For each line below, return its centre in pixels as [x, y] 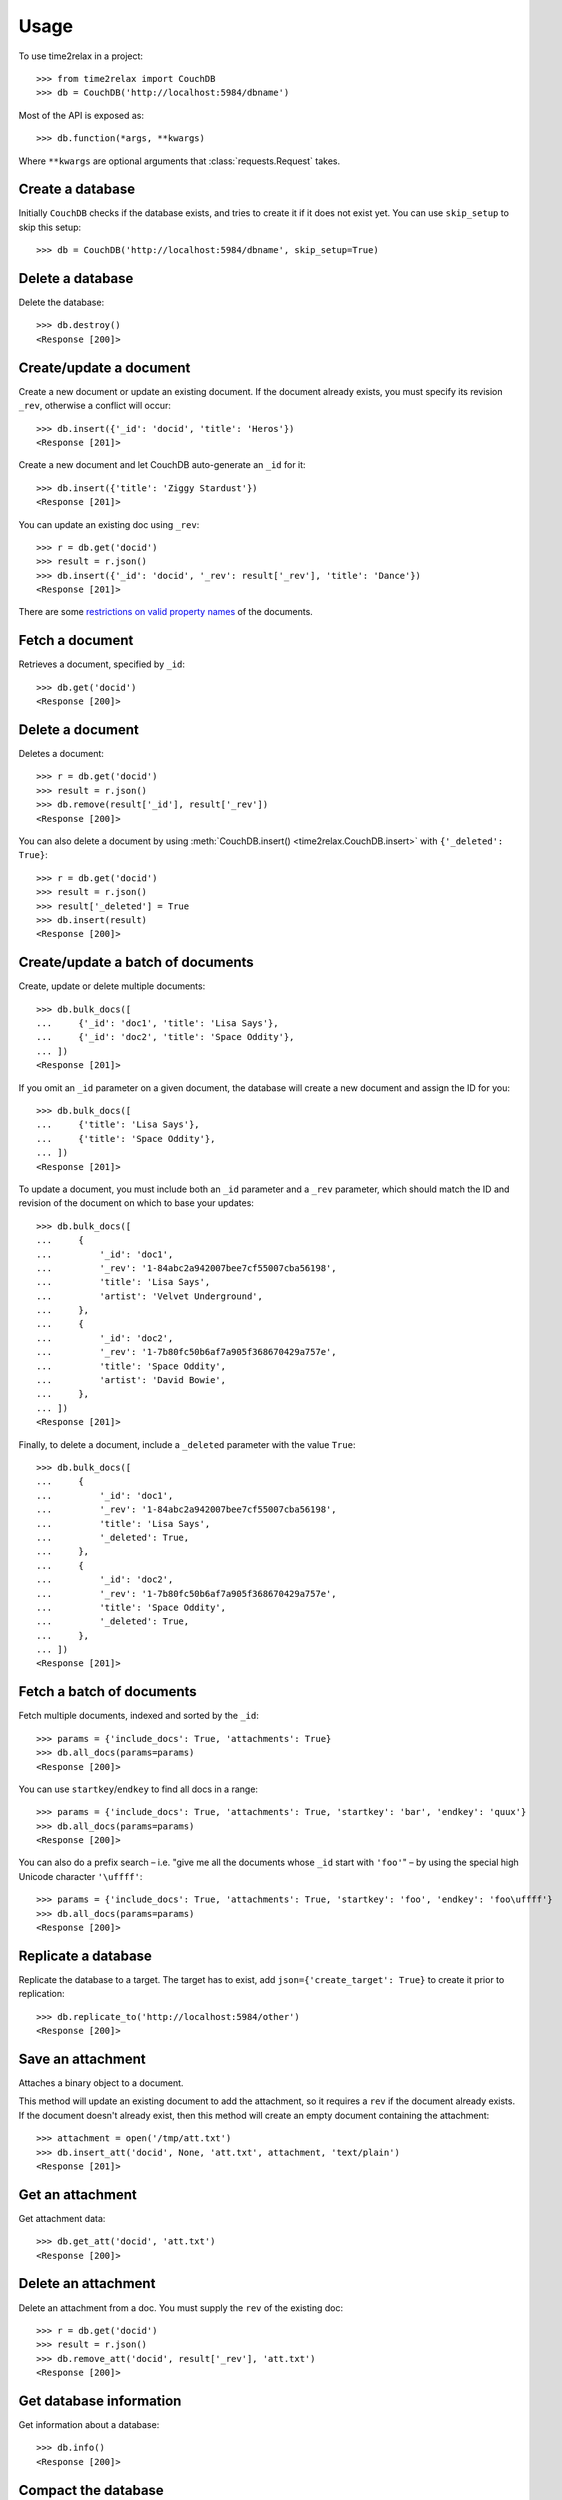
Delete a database [76, 278]
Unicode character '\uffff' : [80, 1876]
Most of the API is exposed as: [81, 115]
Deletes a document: [61, 754]
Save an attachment [82, 2058]
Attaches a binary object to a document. [101, 2083]
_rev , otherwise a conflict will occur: [95, 406]
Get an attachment [77, 2194]
